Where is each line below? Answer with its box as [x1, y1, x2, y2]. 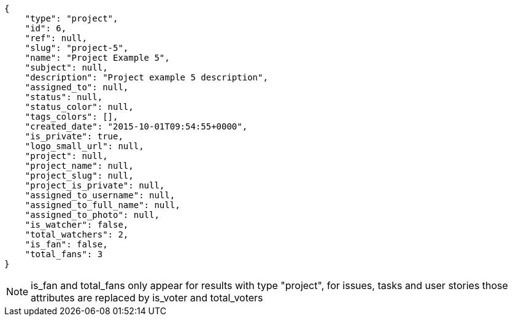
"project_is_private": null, [25, 180, 165, 190]
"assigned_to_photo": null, [25, 210, 160, 220]
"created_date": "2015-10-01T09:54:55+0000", [25, 122, 248, 131]
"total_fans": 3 [25, 249, 103, 259]
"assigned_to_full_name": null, [25, 200, 180, 210]
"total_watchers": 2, [25, 230, 129, 239]
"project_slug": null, [25, 171, 134, 180]
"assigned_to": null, [25, 82, 129, 92]
